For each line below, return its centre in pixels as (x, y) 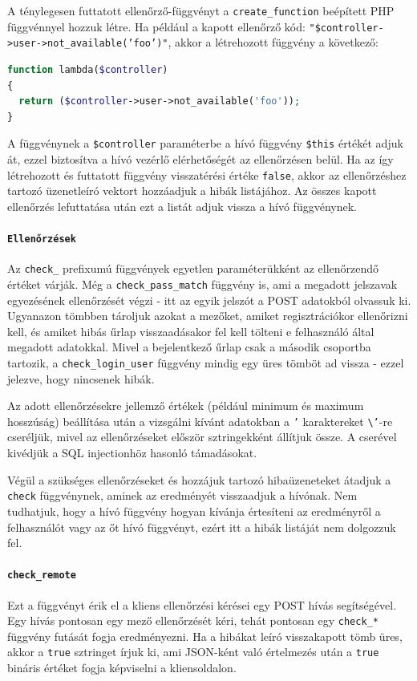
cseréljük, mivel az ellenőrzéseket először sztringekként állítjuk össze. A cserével (202, 437)
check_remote (42, 576)
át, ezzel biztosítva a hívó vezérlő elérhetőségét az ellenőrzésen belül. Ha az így (200, 159)
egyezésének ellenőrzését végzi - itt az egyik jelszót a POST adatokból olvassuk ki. (209, 300)
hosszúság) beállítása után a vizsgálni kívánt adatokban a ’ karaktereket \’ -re (200, 421)
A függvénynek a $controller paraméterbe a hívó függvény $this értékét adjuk (205, 143)
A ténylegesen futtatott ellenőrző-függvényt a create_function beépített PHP (201, 10)
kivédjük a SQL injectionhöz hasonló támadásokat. (132, 453)
